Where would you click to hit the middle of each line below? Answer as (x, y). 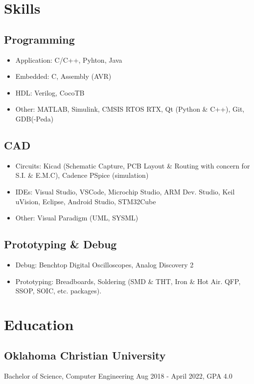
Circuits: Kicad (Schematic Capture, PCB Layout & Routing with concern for (133, 165)
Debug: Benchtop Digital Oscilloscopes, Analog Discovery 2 (104, 264)
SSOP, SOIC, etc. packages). (58, 291)
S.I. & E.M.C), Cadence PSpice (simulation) (82, 175)
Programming (39, 39)
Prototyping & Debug (60, 244)
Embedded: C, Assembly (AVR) (63, 76)
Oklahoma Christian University (85, 355)
